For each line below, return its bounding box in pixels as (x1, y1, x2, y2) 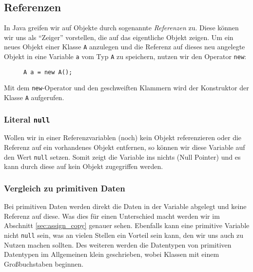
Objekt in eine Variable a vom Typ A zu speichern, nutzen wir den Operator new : (4, 51, 246, 62)
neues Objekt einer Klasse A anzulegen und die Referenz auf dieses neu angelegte (4, 42, 245, 52)
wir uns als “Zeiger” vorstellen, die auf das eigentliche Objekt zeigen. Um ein (4, 32, 234, 42)
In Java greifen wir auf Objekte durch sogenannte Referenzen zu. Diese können (4, 22, 239, 33)
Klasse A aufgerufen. (4, 92, 64, 103)
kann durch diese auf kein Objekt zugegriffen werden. (4, 161, 163, 171)
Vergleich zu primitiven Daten (4, 182, 125, 194)
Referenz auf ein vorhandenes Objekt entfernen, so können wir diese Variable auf (4, 142, 245, 152)
